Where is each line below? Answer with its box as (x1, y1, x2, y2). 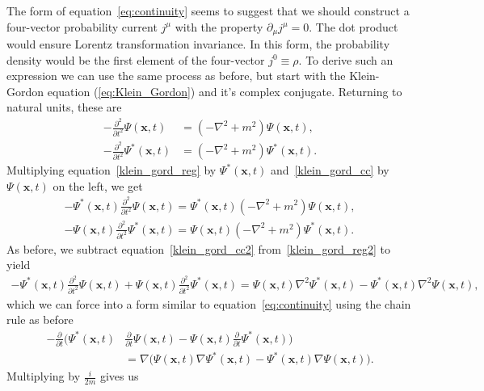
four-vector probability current (6, 18, 158, 35)
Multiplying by (6, 368, 81, 385)
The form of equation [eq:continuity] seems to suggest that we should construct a (6, 2, 410, 19)
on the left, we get (53, 177, 143, 194)
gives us (99, 368, 139, 385)
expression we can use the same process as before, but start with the (6, 67, 346, 84)
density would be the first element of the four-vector (6, 51, 265, 68)
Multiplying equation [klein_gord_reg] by (6, 162, 217, 179)
